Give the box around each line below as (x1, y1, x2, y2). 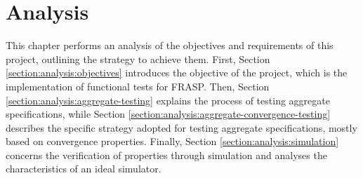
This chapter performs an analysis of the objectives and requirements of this (6, 38, 334, 53)
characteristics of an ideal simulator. (6, 161, 161, 176)
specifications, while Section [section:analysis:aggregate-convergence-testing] (6, 107, 331, 121)
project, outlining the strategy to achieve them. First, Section (6, 51, 270, 66)
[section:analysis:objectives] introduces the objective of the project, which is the (6, 65, 348, 80)
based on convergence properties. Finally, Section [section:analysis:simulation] (6, 134, 339, 149)
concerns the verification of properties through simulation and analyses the (6, 147, 327, 162)
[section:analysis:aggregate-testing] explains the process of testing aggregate (6, 93, 330, 107)
